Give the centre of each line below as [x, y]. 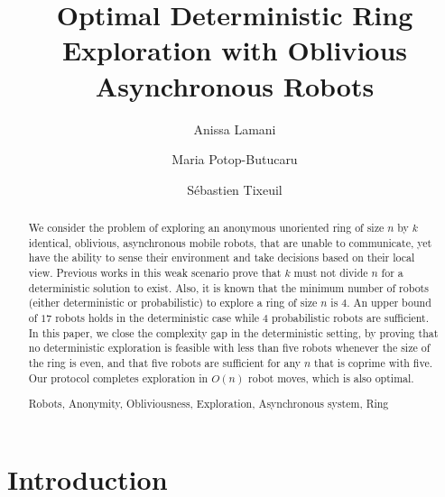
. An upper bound [389, 303]
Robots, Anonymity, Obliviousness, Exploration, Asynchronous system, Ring [209, 404]
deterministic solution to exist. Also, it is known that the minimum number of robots [228, 287]
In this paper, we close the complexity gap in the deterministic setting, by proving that [233, 332]
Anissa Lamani [235, 129]
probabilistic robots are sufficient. [351, 318]
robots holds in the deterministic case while [158, 318]
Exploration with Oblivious [235, 50]
